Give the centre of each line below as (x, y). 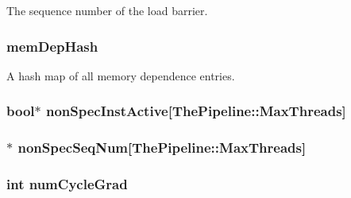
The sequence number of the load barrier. (107, 10)
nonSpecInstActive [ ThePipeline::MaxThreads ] (196, 111)
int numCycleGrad (67, 184)
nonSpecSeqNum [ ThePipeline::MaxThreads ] (162, 148)
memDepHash (52, 46)
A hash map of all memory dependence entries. (121, 75)
